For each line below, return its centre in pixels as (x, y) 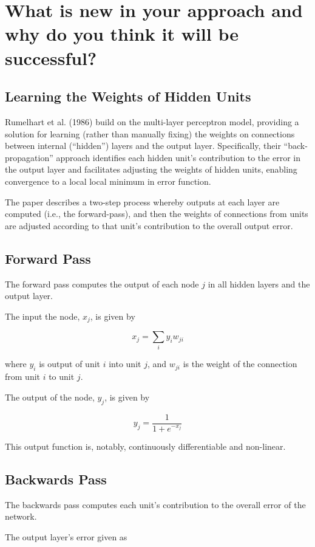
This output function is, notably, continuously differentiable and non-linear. (145, 446)
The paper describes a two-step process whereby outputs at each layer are (142, 201)
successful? (51, 57)
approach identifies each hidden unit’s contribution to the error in (178, 157)
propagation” (29, 157)
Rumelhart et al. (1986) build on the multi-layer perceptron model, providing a (152, 121)
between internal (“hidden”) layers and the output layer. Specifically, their (143, 146)
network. (21, 516)
